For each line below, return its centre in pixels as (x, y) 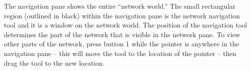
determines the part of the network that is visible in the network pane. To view (122, 34)
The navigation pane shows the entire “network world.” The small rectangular (120, 6)
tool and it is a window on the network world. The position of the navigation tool (125, 25)
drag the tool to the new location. (54, 63)
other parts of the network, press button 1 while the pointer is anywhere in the (122, 44)
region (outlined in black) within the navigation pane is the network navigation (122, 15)
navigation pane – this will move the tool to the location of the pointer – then (120, 53)
